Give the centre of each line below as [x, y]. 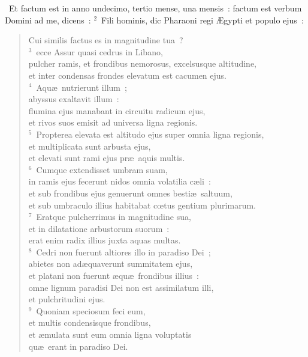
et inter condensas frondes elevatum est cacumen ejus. [127, 75]
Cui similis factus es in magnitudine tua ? [106, 40]
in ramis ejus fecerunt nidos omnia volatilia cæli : [120, 181]
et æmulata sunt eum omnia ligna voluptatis [110, 334]
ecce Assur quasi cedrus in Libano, [99, 51]
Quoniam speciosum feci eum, [91, 310]
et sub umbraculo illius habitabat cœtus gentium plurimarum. [142, 205]
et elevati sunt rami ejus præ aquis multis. [107, 158]
